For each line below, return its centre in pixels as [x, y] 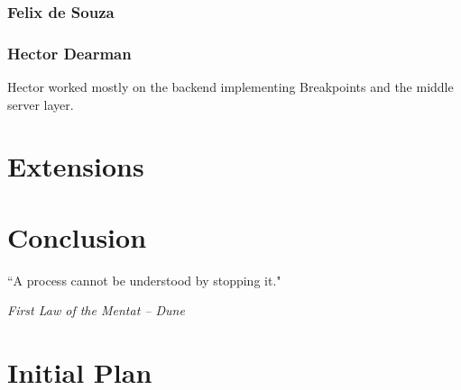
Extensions [76, 166]
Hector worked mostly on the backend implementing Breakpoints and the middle [230, 87]
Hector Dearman [69, 53]
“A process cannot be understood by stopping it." [144, 280]
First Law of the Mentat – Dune [96, 310]
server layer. [41, 104]
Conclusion [77, 236]
